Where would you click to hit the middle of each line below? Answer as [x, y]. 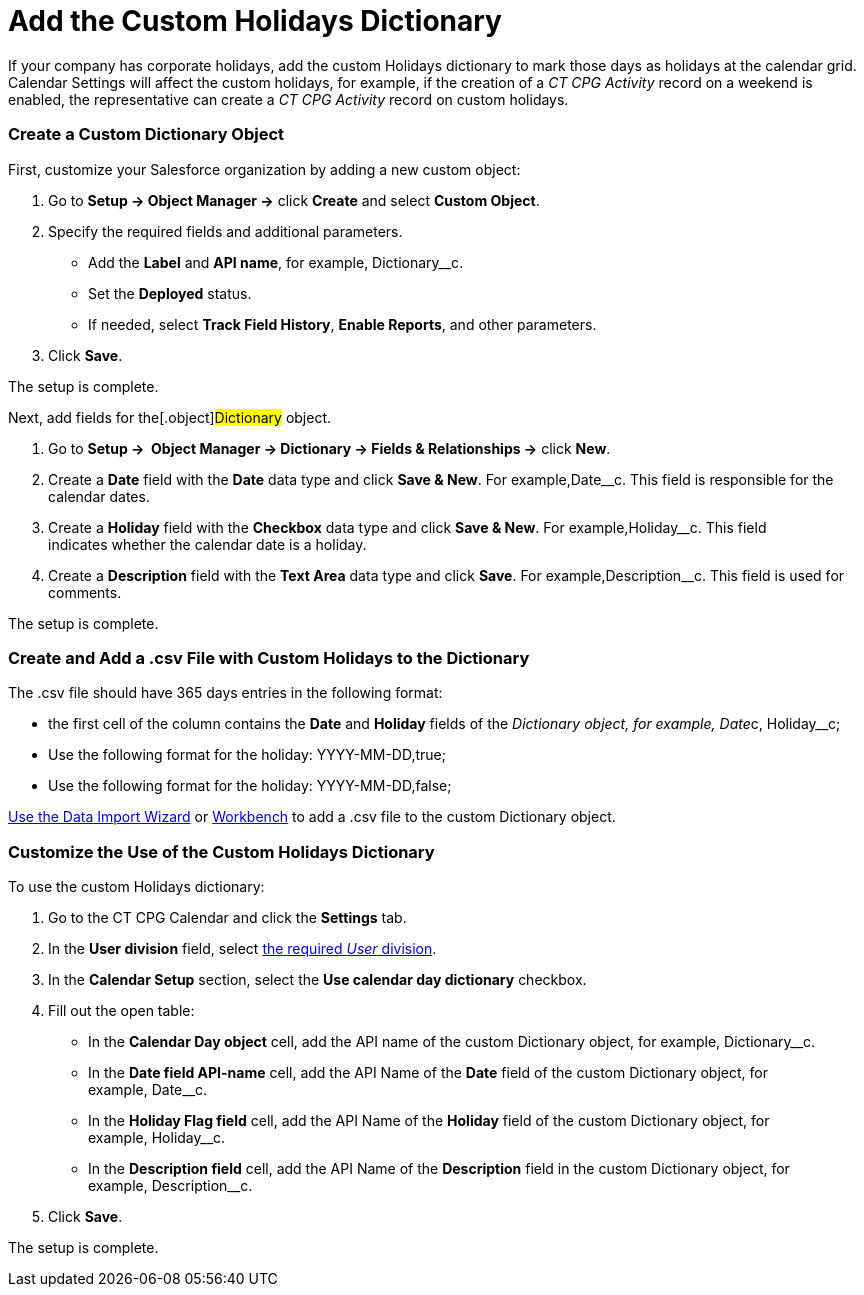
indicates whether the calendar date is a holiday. [207, 544]
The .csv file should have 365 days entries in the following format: [225, 693]
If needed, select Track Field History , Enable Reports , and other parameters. [342, 324]
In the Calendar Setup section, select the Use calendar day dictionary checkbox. [317, 979]
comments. [85, 592]
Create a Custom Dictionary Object [146, 134]
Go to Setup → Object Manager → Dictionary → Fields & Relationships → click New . [329, 448]
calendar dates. [99, 496]
